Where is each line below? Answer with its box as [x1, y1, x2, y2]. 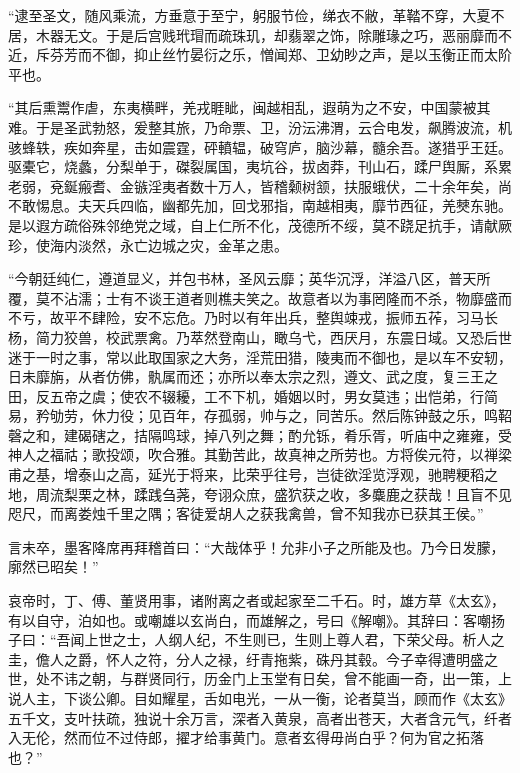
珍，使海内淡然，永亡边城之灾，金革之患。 [8, 234, 288, 255]
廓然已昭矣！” [8, 556, 99, 577]
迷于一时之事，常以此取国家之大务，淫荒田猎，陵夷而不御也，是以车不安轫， [8, 346, 512, 367]
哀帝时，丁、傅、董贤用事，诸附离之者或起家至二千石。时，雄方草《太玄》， [8, 590, 505, 611]
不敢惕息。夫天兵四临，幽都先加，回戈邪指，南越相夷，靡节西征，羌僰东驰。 [8, 195, 512, 216]
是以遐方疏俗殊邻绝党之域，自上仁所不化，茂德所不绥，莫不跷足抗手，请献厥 [8, 214, 512, 235]
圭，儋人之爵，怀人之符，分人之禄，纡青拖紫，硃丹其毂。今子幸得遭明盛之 [8, 648, 498, 669]
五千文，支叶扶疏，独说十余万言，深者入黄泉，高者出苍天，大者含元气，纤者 [8, 707, 512, 728]
